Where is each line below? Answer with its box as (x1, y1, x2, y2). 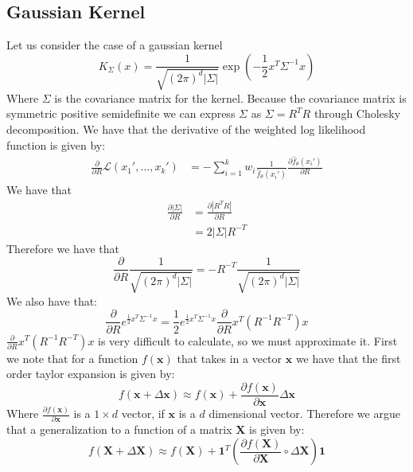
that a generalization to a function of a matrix (6, 421, 232, 438)
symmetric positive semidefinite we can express (6, 105, 236, 122)
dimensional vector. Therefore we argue (208, 405, 400, 422)
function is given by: (6, 136, 106, 153)
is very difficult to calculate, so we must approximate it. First (98, 332, 398, 349)
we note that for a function (6, 349, 138, 366)
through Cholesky (314, 105, 401, 122)
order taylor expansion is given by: (6, 365, 175, 382)
